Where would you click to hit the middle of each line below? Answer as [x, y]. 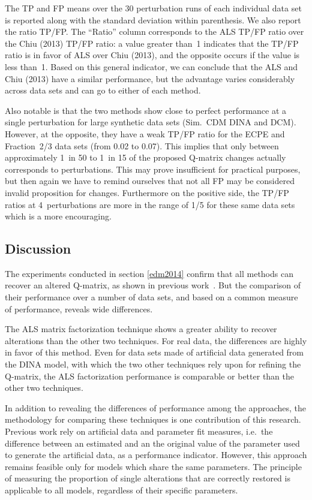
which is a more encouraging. [58, 216]
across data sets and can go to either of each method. [103, 90]
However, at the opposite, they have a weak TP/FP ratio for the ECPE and [145, 133]
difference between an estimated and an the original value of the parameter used [152, 443]
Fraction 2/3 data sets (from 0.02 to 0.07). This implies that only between [142, 145]
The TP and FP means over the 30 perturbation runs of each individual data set [153, 8]
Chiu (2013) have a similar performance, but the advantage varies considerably [150, 78]
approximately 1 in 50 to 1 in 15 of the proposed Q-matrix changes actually [145, 157]
